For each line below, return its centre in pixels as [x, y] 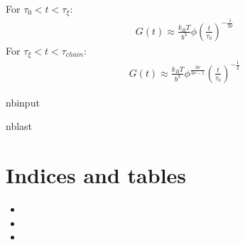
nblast [19, 126]
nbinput [23, 102]
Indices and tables [96, 175]
